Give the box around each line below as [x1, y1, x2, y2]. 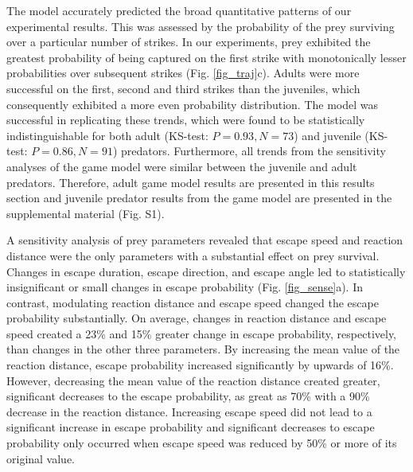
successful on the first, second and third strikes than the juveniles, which [6, 80, 360, 96]
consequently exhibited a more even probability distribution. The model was [6, 96, 379, 112]
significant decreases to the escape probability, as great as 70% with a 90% [6, 388, 370, 404]
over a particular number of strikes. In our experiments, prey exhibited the [6, 33, 371, 50]
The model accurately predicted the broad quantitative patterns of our [6, 2, 352, 18]
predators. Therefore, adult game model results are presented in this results [6, 174, 375, 190]
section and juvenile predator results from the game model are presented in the [6, 189, 392, 206]
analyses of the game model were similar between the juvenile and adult [6, 158, 357, 174]
